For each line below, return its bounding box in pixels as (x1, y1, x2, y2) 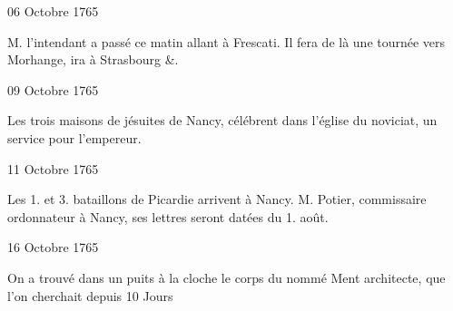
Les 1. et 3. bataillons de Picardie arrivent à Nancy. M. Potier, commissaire (7, 190, 427, 209)
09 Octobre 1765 (7, 80, 99, 99)
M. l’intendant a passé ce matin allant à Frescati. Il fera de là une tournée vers (7, 32, 446, 51)
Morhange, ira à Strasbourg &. (7, 50, 179, 69)
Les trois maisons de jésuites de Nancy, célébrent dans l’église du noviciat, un (7, 111, 438, 130)
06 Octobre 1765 (7, 2, 99, 20)
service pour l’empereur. (7, 128, 142, 147)
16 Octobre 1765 (7, 238, 99, 257)
